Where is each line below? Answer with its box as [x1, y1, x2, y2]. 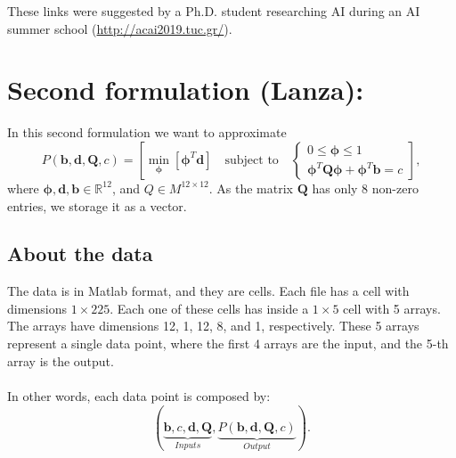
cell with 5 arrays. [343, 299, 441, 317]
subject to [224, 153, 279, 167]
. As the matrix [208, 178, 293, 197]
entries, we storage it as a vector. [7, 196, 187, 215]
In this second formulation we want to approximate [7, 123, 287, 142]
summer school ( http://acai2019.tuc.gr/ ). [7, 19, 232, 37]
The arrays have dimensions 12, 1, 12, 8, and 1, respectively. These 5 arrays [7, 316, 419, 335]
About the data [7, 240, 153, 267]
